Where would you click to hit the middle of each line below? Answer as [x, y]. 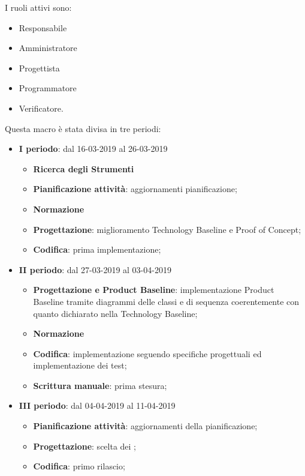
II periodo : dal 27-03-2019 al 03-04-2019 [95, 269]
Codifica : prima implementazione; [97, 249]
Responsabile [43, 27]
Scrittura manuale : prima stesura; [100, 385]
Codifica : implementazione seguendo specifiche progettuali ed [147, 353]
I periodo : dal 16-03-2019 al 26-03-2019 [93, 149]
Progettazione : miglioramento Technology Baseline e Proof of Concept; [167, 229]
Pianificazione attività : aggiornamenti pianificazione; [135, 189]
